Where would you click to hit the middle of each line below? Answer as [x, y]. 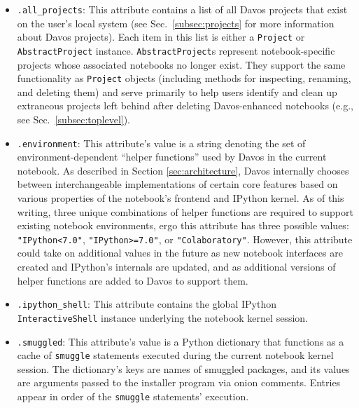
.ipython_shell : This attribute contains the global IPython [147, 304]
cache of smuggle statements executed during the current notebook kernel [175, 355]
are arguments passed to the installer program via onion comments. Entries [179, 382]
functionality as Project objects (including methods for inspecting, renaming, [184, 78]
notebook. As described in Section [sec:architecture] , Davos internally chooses [183, 170]
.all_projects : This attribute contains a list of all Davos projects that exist [182, 9]
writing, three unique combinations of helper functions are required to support [185, 211]
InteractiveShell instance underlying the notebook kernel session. [162, 317]
